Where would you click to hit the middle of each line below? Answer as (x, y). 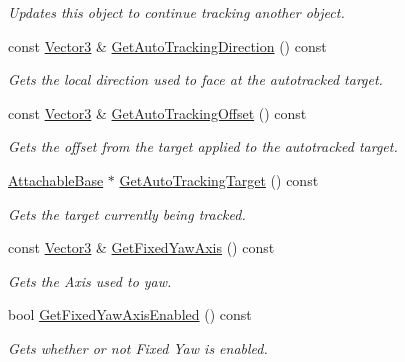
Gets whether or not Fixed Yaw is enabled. (138, 347)
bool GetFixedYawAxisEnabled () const (130, 314)
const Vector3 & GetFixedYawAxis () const (141, 247)
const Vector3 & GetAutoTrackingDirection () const (167, 45)
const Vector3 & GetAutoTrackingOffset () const (157, 112)
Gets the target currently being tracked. (127, 213)
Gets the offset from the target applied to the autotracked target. (203, 146)
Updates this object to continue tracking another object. (176, 12)
